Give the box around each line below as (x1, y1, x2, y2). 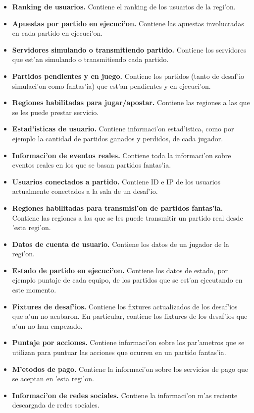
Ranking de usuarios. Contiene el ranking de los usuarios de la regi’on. (12, 1, 236, 11)
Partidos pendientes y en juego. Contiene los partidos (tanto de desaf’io (12, 70, 245, 81)
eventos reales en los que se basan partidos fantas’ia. (12, 160, 171, 170)
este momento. (12, 285, 56, 295)
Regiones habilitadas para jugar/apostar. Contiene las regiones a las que (12, 97, 250, 108)
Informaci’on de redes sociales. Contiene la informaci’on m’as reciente (12, 390, 238, 400)
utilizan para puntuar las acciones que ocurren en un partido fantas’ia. (12, 347, 226, 357)
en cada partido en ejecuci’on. (12, 28, 103, 38)
